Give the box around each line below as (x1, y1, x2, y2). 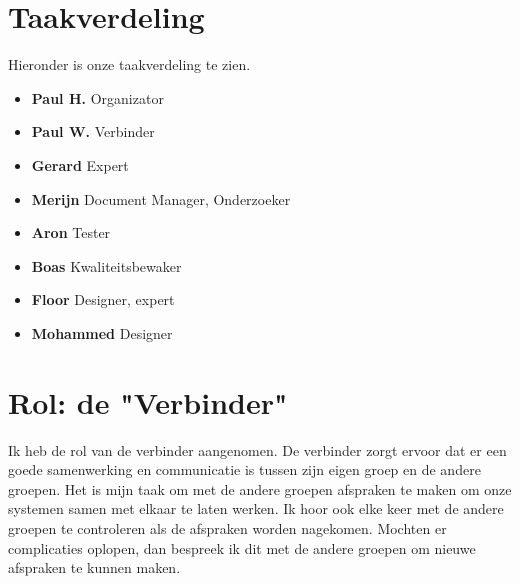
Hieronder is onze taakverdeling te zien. (8, 54, 251, 75)
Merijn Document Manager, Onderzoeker (31, 188, 291, 209)
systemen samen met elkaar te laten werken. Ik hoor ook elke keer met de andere (8, 498, 504, 519)
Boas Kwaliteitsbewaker (31, 255, 182, 276)
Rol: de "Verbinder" (8, 381, 288, 422)
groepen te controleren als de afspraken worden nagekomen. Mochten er (8, 517, 447, 538)
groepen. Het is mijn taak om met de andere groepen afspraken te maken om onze (8, 478, 512, 499)
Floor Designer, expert (31, 289, 175, 310)
